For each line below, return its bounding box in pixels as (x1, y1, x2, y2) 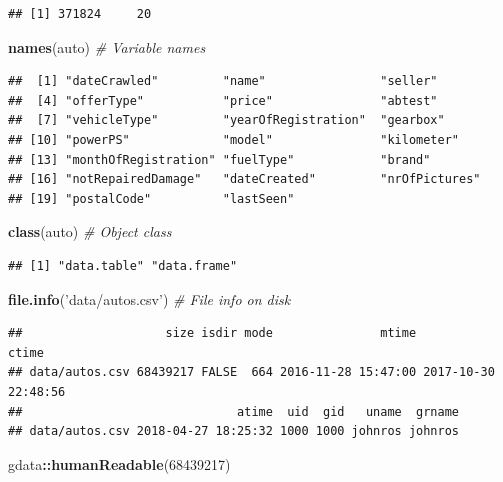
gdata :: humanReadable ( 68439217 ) (8, 453, 231, 474)
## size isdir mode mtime (8, 326, 417, 341)
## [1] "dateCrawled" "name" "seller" (8, 74, 438, 89)
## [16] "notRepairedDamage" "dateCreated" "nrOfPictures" (8, 172, 481, 187)
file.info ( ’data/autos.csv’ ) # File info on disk (8, 288, 291, 309)
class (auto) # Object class (8, 221, 172, 242)
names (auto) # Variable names (8, 36, 206, 57)
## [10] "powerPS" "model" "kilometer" (8, 132, 460, 147)
